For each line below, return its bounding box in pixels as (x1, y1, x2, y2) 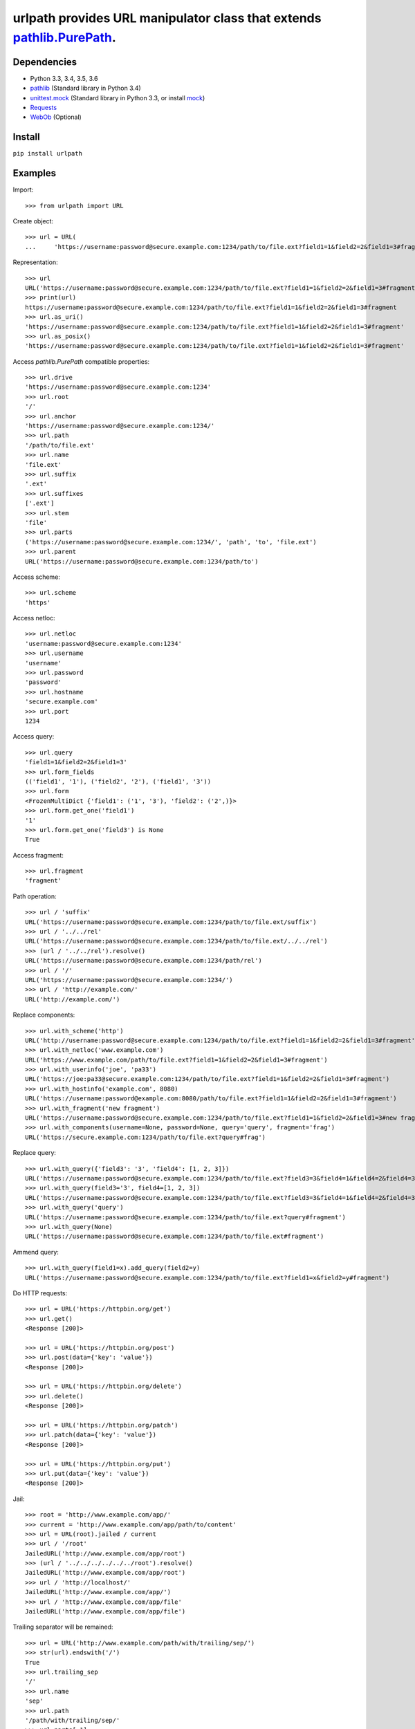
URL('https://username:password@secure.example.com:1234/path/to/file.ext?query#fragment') (25, 1213, 346, 1221)
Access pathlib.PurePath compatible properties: (12, 357, 150, 366)
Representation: (12, 258, 58, 266)
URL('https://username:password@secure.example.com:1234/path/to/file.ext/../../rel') (25, 937, 328, 945)
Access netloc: (12, 614, 55, 622)
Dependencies (12, 56, 77, 68)
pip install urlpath (12, 149, 83, 158)
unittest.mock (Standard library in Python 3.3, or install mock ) (30, 93, 205, 102)
